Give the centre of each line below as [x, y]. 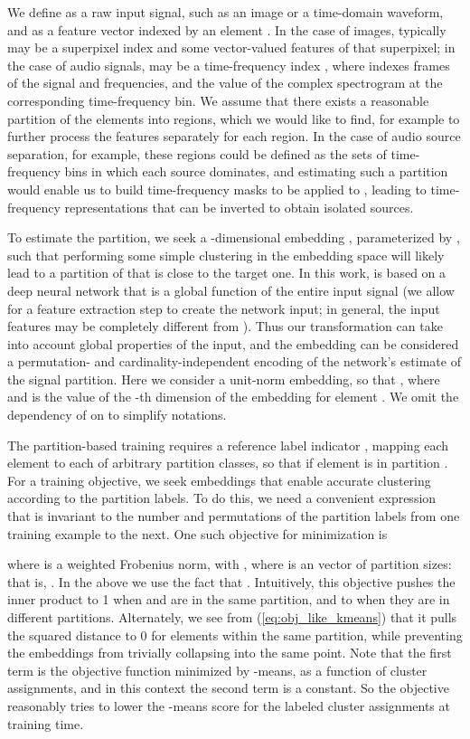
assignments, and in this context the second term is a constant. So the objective [228, 688]
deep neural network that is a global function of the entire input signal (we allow [231, 290]
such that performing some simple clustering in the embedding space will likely [226, 255]
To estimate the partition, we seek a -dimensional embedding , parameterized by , [234, 237]
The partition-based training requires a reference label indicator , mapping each [228, 445]
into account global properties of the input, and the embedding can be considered [233, 343]
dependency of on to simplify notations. [117, 415]
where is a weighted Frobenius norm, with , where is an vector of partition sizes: [230, 564]
